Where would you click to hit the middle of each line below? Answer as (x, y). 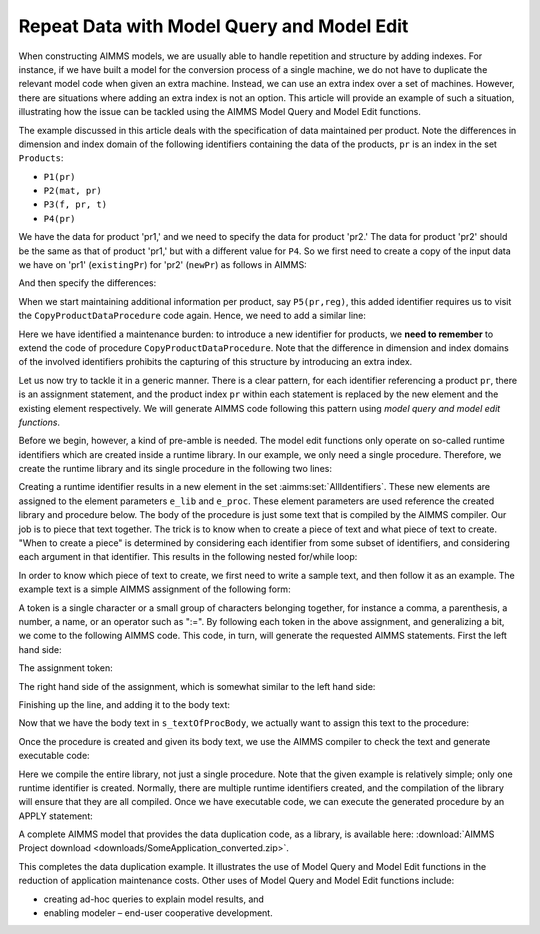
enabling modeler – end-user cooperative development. (158, 913)
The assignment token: (66, 668)
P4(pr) (59, 218)
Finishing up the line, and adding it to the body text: (124, 704)
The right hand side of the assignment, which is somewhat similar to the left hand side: (197, 686)
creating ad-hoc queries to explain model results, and (154, 899)
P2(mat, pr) (72, 191)
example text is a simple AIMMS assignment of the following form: (154, 589)
